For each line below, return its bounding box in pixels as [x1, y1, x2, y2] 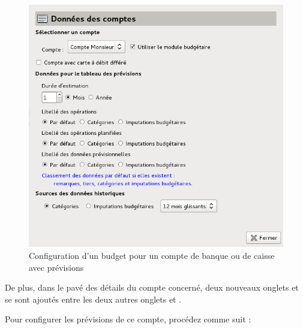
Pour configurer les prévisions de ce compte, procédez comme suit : [5, 313, 251, 325]
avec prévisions [29, 261, 84, 273]
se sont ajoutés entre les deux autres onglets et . [5, 292, 182, 305]
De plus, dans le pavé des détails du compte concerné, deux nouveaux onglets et [5, 281, 299, 294]
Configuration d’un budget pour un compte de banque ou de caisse [29, 249, 275, 261]
